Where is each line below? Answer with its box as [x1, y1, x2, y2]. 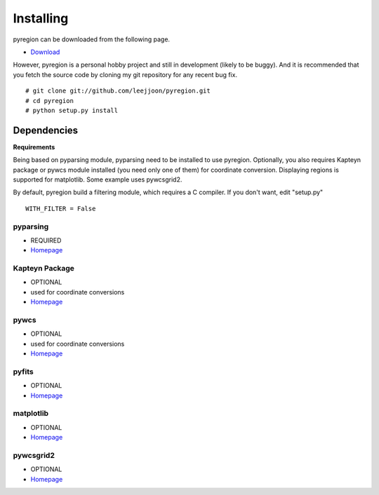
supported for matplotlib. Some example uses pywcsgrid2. [13, 175, 182, 184]
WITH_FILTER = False [25, 204, 96, 212]
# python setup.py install [25, 106, 119, 114]
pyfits [13, 367, 34, 377]
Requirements [13, 142, 55, 151]
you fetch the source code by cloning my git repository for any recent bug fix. [13, 70, 238, 79]
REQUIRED [30, 236, 62, 245]
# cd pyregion [25, 97, 74, 104]
